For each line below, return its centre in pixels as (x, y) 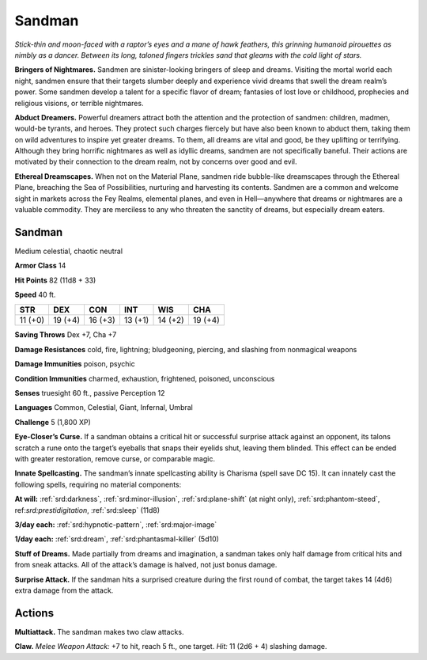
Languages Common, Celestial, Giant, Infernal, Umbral (104, 408)
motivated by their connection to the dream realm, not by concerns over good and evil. (156, 161)
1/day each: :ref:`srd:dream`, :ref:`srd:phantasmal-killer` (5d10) (117, 539)
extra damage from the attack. (64, 590)
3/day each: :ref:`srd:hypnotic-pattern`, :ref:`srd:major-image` (116, 524)
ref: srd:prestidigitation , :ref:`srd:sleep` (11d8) (87, 510)
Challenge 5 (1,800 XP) (53, 422)
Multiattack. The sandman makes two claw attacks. (99, 632)
